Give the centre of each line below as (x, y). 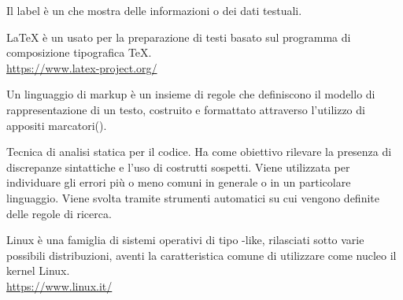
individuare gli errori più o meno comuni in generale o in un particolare (179, 182)
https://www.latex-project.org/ (82, 67)
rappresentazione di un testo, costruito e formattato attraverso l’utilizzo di (186, 109)
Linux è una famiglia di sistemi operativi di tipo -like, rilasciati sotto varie (185, 240)
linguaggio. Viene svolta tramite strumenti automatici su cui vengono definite (193, 197)
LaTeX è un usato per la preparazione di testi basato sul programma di (179, 37)
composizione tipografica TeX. (79, 52)
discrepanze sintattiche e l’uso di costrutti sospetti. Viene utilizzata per (178, 167)
